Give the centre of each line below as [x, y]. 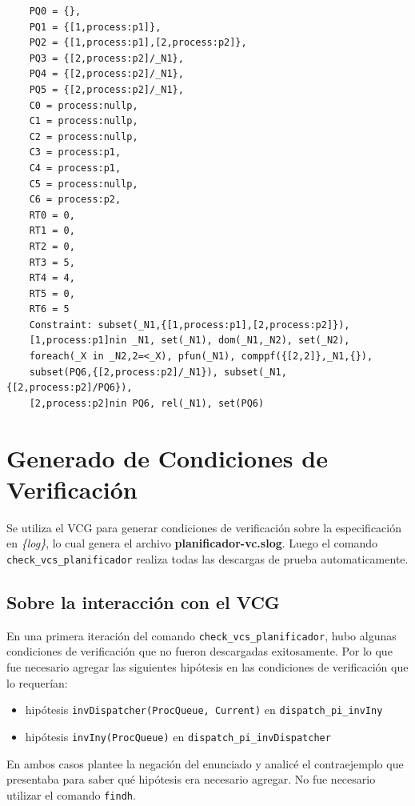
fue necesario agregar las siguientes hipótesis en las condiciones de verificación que [207, 667]
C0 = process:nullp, [84, 105]
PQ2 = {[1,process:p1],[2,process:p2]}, [138, 43]
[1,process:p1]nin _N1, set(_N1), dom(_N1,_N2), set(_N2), [190, 341]
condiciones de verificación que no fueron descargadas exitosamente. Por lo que [200, 651]
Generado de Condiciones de [167, 457]
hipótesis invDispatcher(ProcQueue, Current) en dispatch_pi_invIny [204, 710]
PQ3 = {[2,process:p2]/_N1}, [106, 58]
